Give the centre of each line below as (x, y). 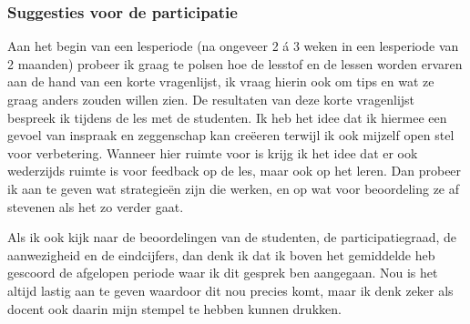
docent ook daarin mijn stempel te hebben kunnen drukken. (174, 308)
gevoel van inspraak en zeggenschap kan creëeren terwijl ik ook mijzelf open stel (231, 135)
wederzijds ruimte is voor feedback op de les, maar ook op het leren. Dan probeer (235, 171)
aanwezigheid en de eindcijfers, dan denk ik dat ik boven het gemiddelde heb (221, 254)
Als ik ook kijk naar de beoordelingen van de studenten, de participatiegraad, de (232, 237)
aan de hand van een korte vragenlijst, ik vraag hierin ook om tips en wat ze (221, 81)
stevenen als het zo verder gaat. (96, 206)
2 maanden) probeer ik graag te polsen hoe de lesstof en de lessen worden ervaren (235, 63)
